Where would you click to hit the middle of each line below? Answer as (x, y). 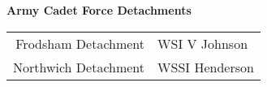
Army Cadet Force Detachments (99, 10)
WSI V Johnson (203, 43)
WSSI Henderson (206, 67)
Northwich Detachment (79, 67)
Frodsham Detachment (80, 43)
